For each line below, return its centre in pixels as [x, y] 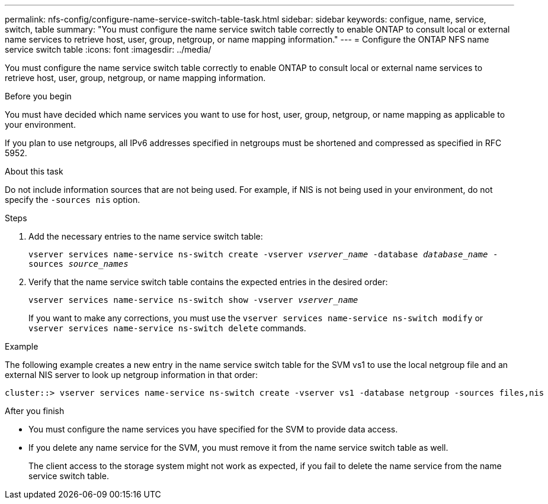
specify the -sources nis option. [73, 200]
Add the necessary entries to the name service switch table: [146, 236]
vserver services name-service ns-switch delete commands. [167, 328]
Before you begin [38, 96]
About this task [34, 171]
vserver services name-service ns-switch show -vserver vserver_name [193, 300]
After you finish [35, 411]
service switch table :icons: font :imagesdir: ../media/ [108, 49]
